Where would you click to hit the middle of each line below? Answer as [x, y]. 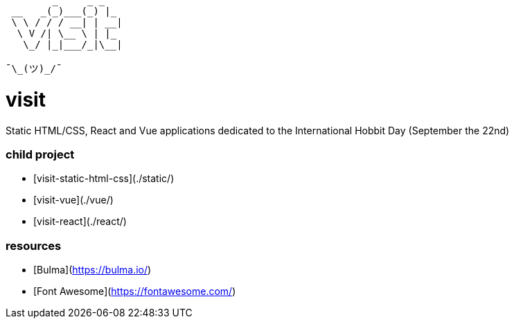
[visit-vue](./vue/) [73, 200]
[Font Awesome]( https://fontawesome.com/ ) [135, 291]
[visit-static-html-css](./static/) [104, 179]
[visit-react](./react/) [80, 222]
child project [40, 154]
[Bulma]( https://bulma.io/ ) [92, 270]
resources [34, 245]
